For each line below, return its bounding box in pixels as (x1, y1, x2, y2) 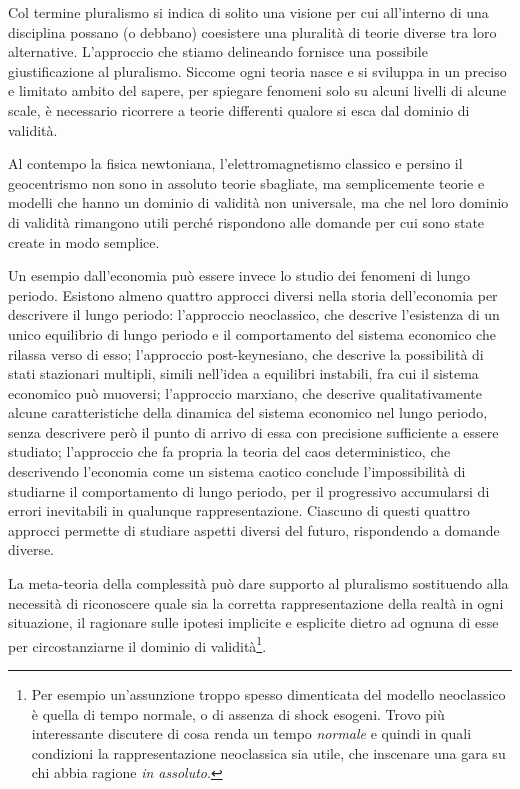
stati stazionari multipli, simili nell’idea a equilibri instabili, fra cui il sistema (8, 363, 479, 384)
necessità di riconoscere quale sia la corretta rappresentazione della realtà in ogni (8, 592, 504, 613)
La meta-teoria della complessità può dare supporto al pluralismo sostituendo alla (8, 573, 509, 594)
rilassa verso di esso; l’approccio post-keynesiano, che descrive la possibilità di (8, 343, 484, 364)
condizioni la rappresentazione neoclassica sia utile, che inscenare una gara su (31, 742, 506, 763)
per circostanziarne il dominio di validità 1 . (8, 632, 267, 656)
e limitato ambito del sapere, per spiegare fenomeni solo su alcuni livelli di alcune (8, 80, 507, 101)
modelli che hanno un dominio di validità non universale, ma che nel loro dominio (8, 192, 509, 213)
